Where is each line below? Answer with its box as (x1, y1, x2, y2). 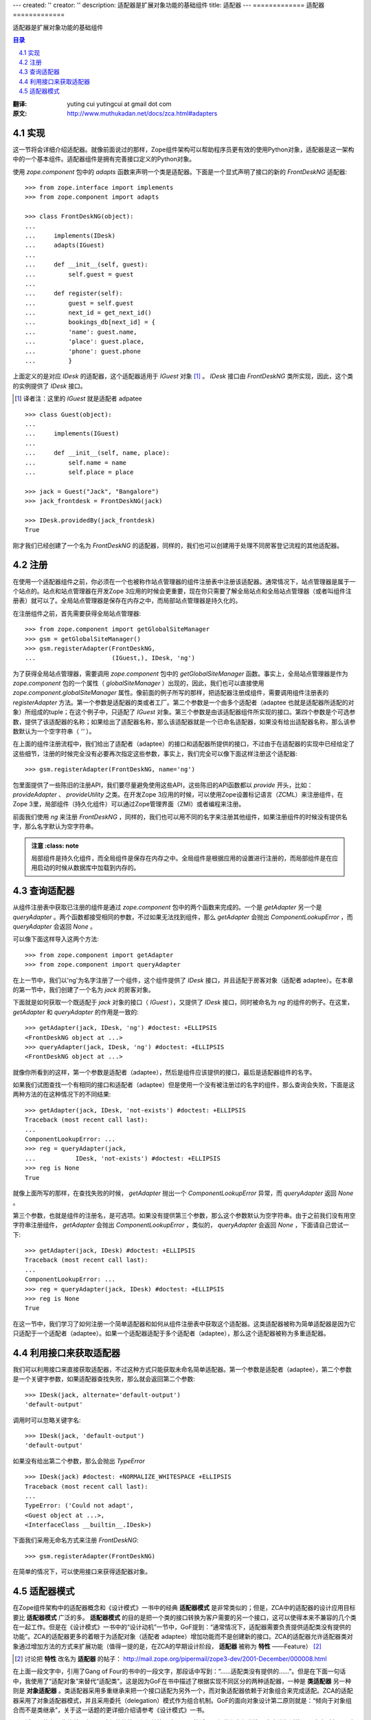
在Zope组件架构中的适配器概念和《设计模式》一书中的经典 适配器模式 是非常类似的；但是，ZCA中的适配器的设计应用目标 (12, 1604, 356, 1612)
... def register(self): (25, 290, 123, 297)
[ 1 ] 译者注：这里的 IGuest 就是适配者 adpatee (14, 394, 142, 402)
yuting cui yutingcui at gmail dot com (67, 100, 172, 108)
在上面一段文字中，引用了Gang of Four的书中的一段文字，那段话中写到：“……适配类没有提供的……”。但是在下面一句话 (12, 1667, 346, 1675)
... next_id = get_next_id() (25, 309, 153, 316)
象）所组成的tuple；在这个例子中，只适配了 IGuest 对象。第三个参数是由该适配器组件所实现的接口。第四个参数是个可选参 (12, 708, 356, 716)
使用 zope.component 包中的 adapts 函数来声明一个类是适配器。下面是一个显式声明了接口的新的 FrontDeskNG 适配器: (12, 167, 347, 175)
